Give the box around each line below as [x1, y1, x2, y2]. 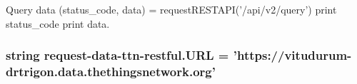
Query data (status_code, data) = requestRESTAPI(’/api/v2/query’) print [6, 2, 337, 16]
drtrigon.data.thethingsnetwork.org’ [6, 63, 216, 80]
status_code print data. [6, 16, 110, 31]
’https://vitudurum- [233, 46, 352, 64]
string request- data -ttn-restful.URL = [6, 46, 229, 64]
